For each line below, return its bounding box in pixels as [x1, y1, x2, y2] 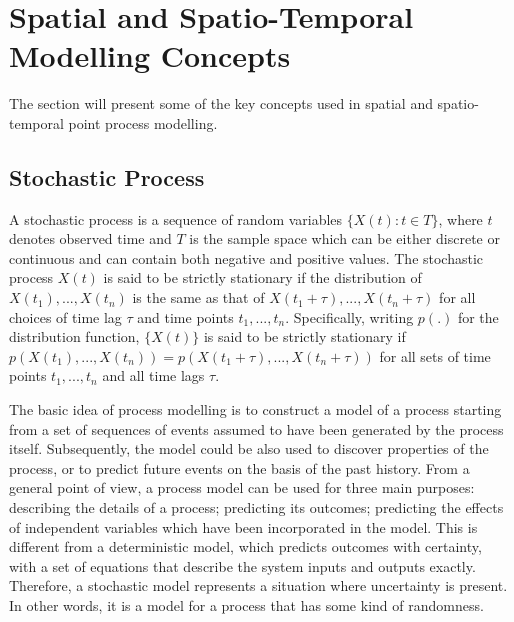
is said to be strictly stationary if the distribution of [103, 267, 422, 288]
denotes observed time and [9, 228, 172, 249]
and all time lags [102, 365, 205, 386]
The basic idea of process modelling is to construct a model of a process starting [9, 399, 502, 420]
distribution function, [9, 326, 140, 347]
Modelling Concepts [9, 35, 291, 76]
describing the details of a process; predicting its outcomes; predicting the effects [9, 497, 504, 518]
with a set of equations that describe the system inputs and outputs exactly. [9, 555, 476, 576]
